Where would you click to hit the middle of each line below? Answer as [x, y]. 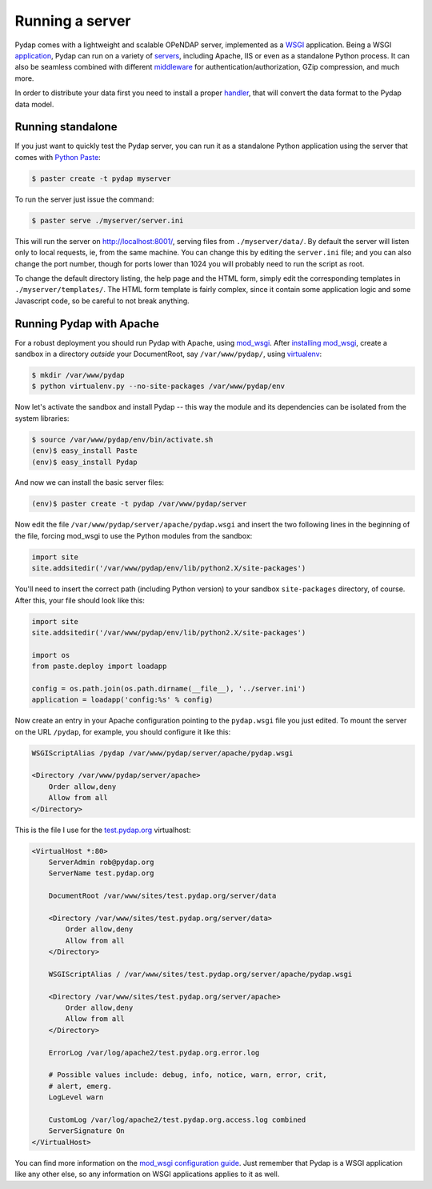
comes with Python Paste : [58, 157]
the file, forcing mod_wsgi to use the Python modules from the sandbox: [134, 535]
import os [51, 655]
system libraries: [42, 418]
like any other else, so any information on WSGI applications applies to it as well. [147, 1174]
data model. [34, 104]
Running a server [73, 21]
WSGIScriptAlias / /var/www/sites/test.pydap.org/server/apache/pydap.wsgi [200, 974]
